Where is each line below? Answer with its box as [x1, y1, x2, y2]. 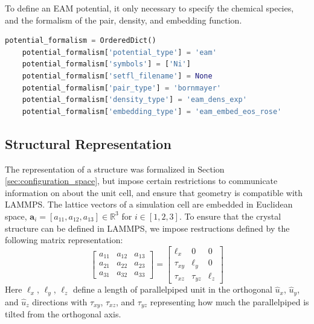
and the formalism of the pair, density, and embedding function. [5, 13, 242, 26]
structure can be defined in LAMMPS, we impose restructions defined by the [5, 221, 290, 234]
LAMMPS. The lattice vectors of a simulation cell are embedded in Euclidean [5, 198, 293, 211]
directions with [32, 295, 88, 308]
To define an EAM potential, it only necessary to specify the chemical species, [5, 2, 294, 14]
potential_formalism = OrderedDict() [5, 36, 156, 45]
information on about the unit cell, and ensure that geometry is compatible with [5, 186, 303, 199]
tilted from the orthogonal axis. [5, 308, 121, 320]
